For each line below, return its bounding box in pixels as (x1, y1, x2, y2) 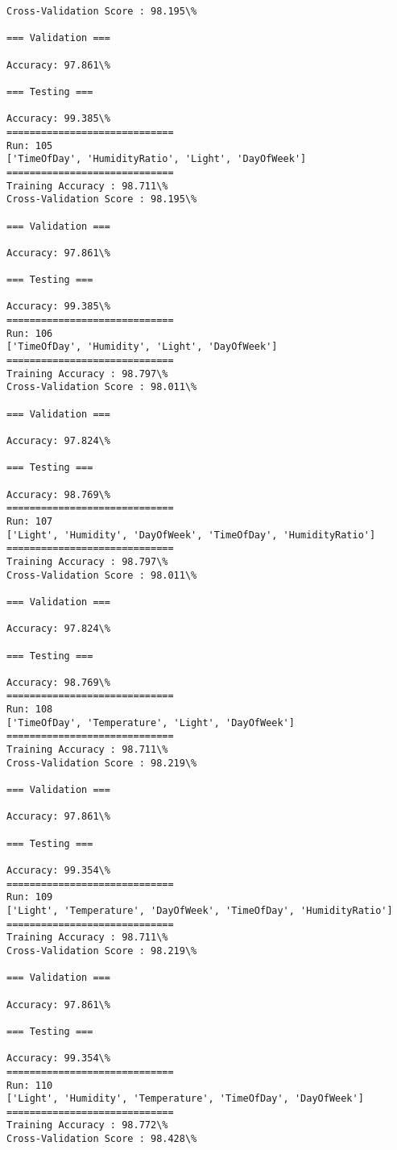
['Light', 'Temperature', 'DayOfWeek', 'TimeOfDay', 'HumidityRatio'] (6, 904, 393, 916)
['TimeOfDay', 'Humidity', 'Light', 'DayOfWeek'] (6, 341, 278, 353)
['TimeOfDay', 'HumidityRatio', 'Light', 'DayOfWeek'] (6, 153, 307, 165)
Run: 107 (6, 515, 53, 527)
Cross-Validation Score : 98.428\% (6, 1133, 197, 1145)
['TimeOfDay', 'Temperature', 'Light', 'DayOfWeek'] (6, 716, 295, 729)
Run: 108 (6, 704, 53, 716)
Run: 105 (6, 139, 53, 152)
